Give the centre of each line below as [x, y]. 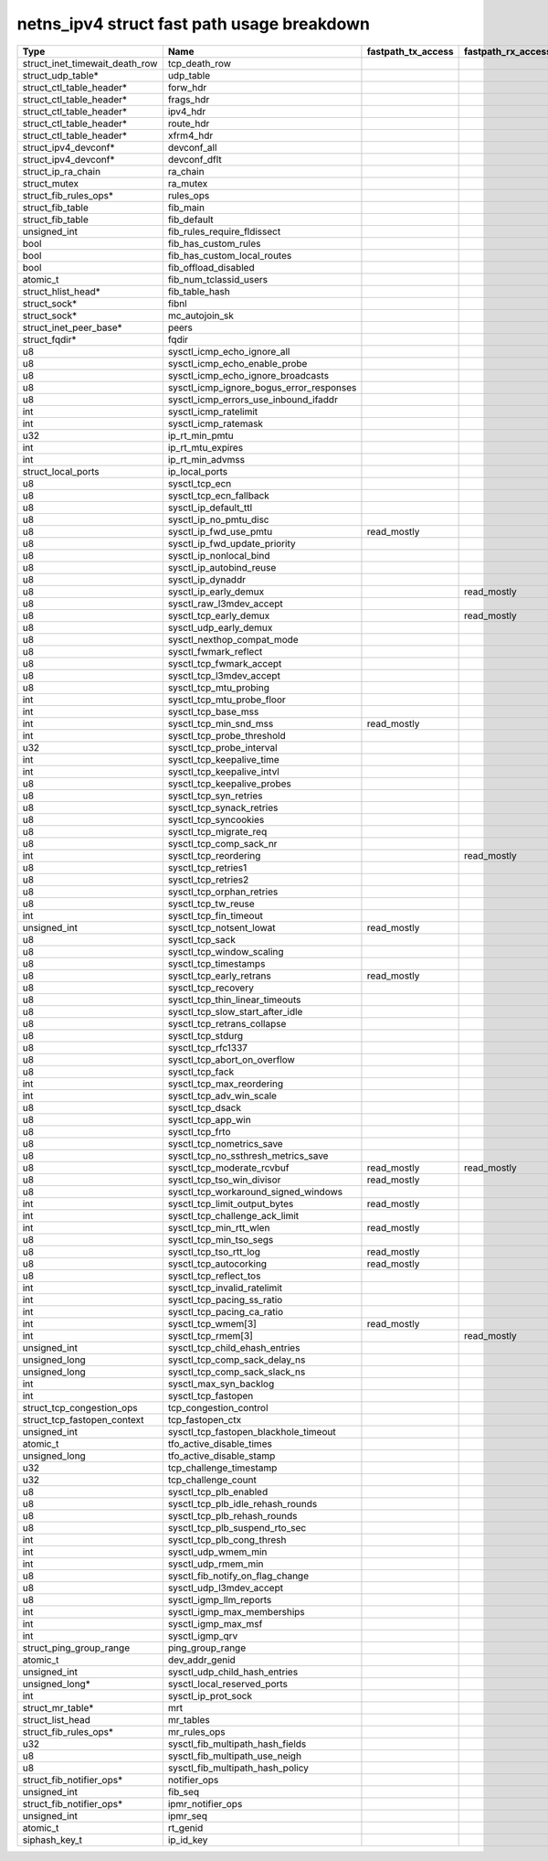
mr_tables [189, 1719]
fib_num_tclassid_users [218, 279]
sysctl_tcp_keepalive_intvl [224, 771]
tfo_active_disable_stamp [221, 1456]
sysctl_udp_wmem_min [217, 1552]
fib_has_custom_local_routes [230, 255]
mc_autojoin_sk [201, 316]
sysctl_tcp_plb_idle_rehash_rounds [242, 1503]
